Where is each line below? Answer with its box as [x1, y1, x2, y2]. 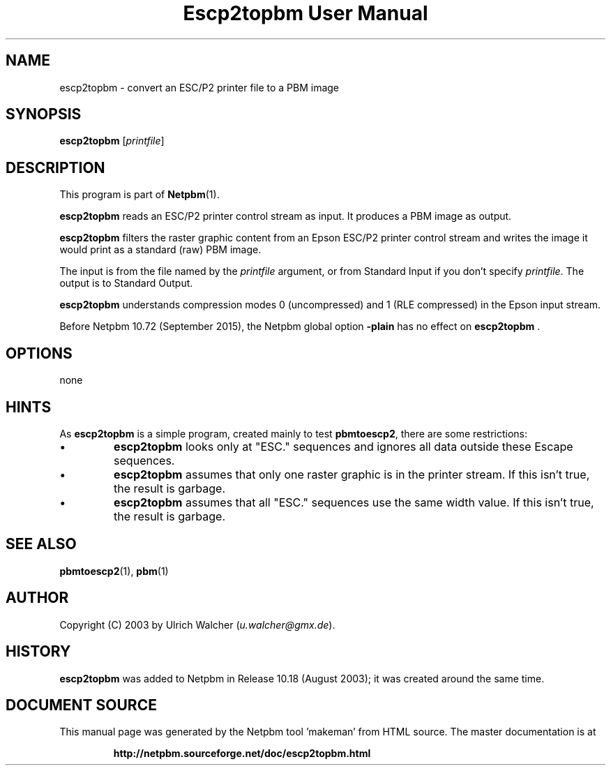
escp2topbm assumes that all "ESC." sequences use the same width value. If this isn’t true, [114, 495, 594, 509]
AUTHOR [6, 589, 69, 607]
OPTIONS [6, 344, 73, 362]
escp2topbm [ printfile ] [59, 135, 165, 147]
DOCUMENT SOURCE [6, 696, 157, 714]
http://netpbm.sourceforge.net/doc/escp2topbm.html [113, 747, 371, 760]
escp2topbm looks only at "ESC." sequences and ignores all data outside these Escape [114, 439, 573, 454]
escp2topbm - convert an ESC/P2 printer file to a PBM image [59, 81, 340, 93]
